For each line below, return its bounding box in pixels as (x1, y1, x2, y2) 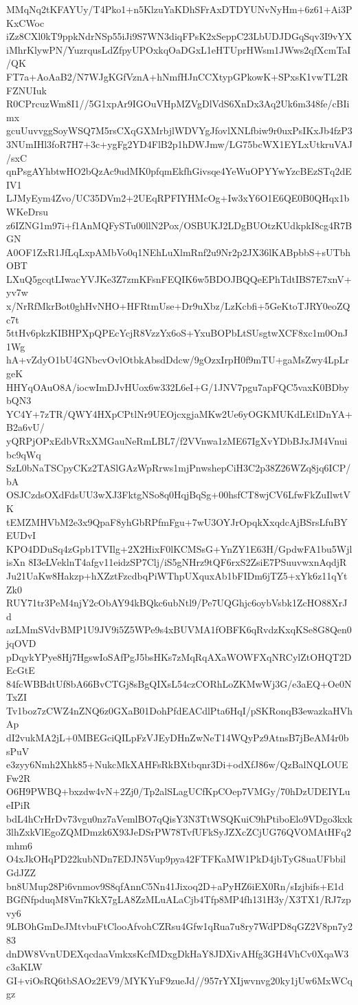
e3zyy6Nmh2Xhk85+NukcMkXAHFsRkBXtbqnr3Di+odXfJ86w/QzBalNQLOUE (6, 757, 348, 772)
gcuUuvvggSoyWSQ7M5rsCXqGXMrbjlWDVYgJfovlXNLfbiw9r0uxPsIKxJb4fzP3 (6, 123, 353, 138)
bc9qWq (6, 447, 41, 461)
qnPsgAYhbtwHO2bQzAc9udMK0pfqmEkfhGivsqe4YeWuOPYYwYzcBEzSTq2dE (6, 164, 352, 178)
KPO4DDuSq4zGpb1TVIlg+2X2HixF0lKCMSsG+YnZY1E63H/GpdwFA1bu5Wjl (6, 541, 353, 556)
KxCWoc (6, 15, 45, 30)
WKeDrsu (6, 204, 48, 218)
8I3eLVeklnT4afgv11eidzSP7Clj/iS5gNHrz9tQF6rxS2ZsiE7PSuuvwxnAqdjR (28, 555, 347, 569)
